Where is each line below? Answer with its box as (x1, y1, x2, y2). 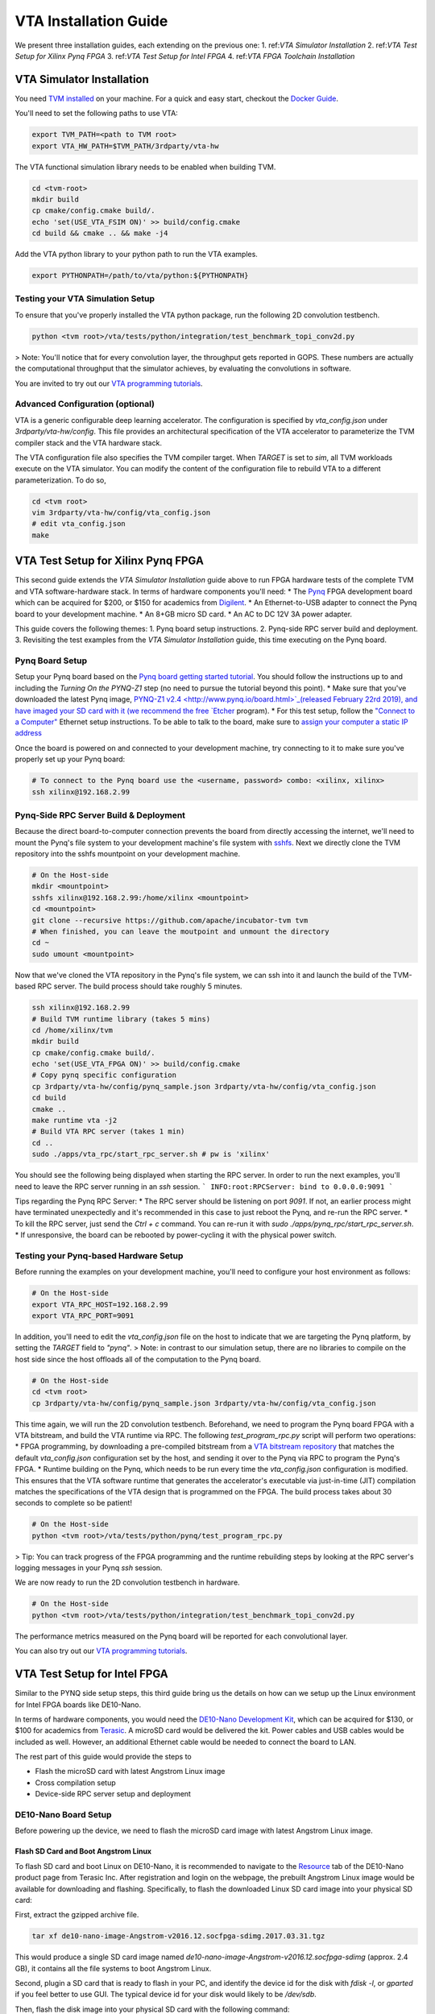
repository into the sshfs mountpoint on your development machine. (14, 849, 241, 859)
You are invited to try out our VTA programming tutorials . (14, 379, 203, 388)
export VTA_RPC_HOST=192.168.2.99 (31, 1299, 168, 1309)
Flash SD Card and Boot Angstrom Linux (14, 1846, 152, 1856)
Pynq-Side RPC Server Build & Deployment (14, 810, 185, 821)
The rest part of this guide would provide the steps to (14, 1752, 193, 1762)
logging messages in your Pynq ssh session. (14, 1563, 163, 1573)
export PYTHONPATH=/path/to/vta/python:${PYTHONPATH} (31, 271, 249, 280)
